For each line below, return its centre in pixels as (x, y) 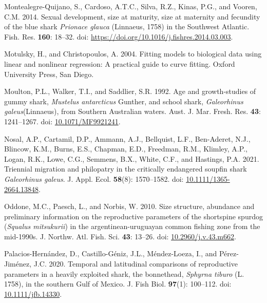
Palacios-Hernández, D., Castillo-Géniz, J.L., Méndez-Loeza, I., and (111, 253)
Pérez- (229, 253)
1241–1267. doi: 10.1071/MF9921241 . (62, 121)
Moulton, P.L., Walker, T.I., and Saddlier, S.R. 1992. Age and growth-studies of (130, 91)
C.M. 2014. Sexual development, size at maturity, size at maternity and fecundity (132, 16)
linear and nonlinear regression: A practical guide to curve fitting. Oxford (120, 63)
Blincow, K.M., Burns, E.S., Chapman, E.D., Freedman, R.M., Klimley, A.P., (126, 149)
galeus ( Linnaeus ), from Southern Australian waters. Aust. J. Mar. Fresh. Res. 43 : (132, 111)
